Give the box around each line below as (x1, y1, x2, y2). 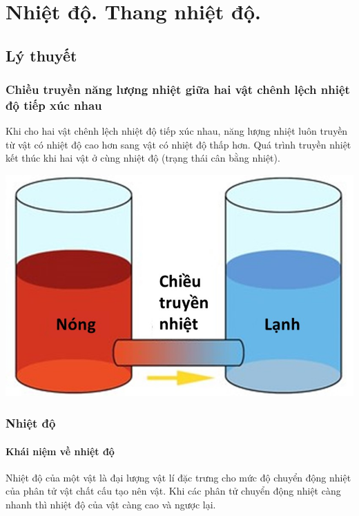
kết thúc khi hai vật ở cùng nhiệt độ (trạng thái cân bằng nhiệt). (6, 151, 280, 165)
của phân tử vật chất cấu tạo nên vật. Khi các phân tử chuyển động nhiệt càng (6, 484, 341, 498)
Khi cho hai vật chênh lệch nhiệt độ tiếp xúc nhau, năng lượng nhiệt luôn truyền (6, 124, 348, 138)
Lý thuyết (6, 44, 77, 66)
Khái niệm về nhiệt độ (6, 443, 115, 458)
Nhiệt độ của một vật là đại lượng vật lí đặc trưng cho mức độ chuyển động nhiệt (6, 470, 351, 484)
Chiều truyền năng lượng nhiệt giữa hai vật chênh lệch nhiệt (6, 81, 350, 98)
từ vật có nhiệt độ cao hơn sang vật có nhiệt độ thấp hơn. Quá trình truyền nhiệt (6, 137, 351, 151)
